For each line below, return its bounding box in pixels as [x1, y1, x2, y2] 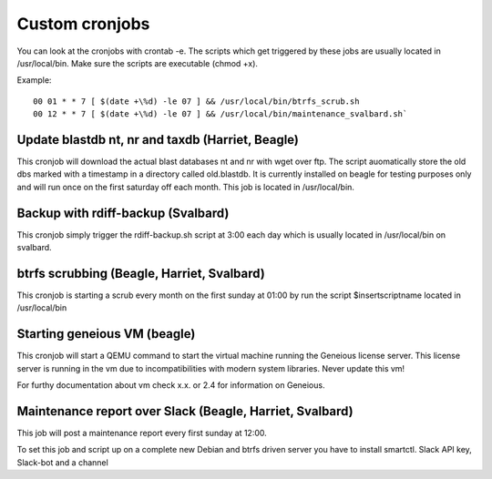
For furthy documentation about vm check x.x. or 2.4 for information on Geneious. [16, 380, 325, 391]
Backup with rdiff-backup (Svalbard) [16, 205, 230, 220]
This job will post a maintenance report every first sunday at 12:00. [16, 427, 268, 438]
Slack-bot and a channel [16, 456, 108, 468]
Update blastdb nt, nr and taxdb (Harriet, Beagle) [16, 132, 300, 148]
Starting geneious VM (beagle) [16, 326, 196, 341]
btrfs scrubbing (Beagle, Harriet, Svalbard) [16, 265, 266, 281]
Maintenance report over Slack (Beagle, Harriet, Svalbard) [16, 403, 354, 419]
